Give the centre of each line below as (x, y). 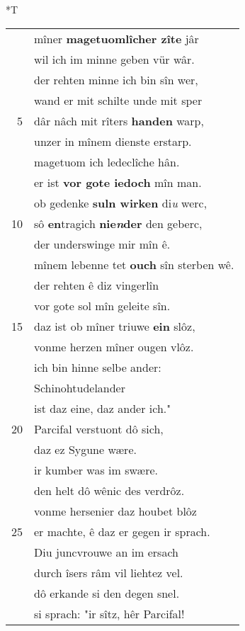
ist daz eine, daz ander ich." (103, 408)
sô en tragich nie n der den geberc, (118, 223)
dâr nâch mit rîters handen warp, (119, 120)
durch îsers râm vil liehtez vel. (109, 572)
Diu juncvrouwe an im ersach (106, 552)
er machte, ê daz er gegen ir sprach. (122, 531)
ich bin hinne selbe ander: (98, 367)
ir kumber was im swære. (96, 470)
